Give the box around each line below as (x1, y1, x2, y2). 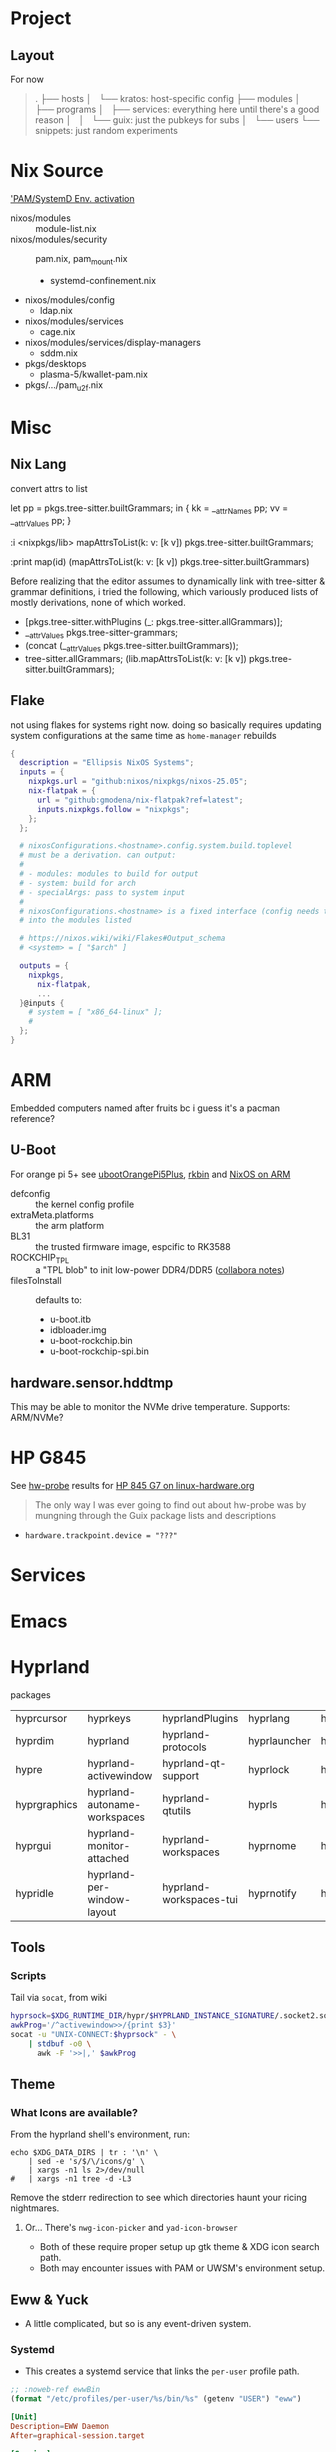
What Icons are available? (10, 2105, 138, 2119)
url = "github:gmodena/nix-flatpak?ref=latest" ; (36, 795, 244, 805)
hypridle (15, 1886, 55, 1900)
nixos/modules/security (10, 233, 108, 245)
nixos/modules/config (24, 293, 115, 306)
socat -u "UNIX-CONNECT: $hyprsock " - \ (10, 2029, 177, 2039)
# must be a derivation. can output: (19, 850, 177, 861)
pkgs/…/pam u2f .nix (24, 378, 103, 393)
